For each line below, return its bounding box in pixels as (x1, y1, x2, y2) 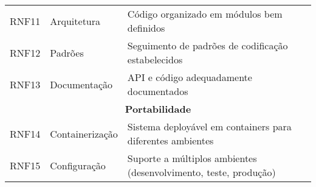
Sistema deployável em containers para (127, 119, 292, 133)
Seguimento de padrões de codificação (127, 38, 288, 52)
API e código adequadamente (127, 70, 252, 84)
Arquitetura (50, 13, 101, 28)
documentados (127, 84, 188, 98)
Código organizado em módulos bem (127, 7, 283, 21)
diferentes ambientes (127, 133, 214, 147)
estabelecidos (127, 52, 183, 66)
